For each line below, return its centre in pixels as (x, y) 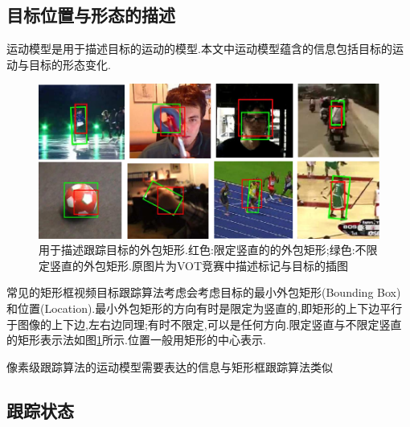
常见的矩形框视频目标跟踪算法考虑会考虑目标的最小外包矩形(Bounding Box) (204, 292)
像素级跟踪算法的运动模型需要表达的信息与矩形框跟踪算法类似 (170, 366)
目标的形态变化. (70, 64)
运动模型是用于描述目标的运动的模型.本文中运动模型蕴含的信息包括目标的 (199, 49)
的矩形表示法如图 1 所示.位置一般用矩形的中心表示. (136, 340)
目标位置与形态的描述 (91, 15)
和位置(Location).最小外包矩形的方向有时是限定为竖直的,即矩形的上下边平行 (205, 308)
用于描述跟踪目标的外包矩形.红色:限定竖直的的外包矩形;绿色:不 (203, 250)
